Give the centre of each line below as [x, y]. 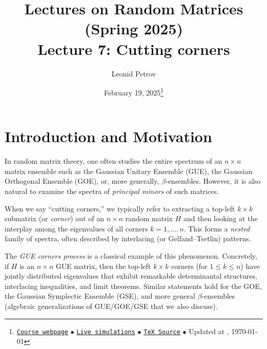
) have [250, 266]
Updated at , [209, 331]
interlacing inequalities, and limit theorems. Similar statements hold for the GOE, [133, 286]
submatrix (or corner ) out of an [54, 218]
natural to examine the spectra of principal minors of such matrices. [112, 191]
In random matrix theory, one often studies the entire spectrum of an [114, 161]
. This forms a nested [217, 228]
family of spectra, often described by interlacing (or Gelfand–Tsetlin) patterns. [128, 238]
